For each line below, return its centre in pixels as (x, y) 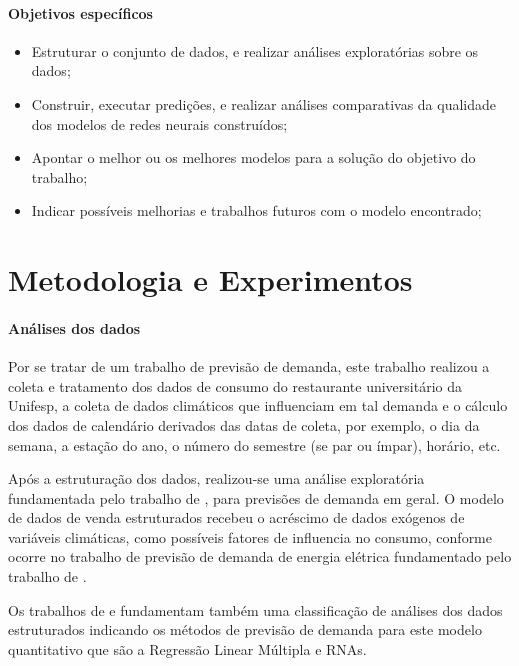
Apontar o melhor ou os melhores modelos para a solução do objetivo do (253, 157)
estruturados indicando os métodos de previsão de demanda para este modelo (245, 629)
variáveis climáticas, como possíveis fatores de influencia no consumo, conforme (250, 536)
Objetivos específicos (80, 12)
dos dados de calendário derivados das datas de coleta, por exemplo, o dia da (244, 424)
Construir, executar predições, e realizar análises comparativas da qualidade (264, 103)
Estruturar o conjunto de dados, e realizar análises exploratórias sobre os (255, 50)
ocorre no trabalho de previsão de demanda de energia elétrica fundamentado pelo (260, 556)
